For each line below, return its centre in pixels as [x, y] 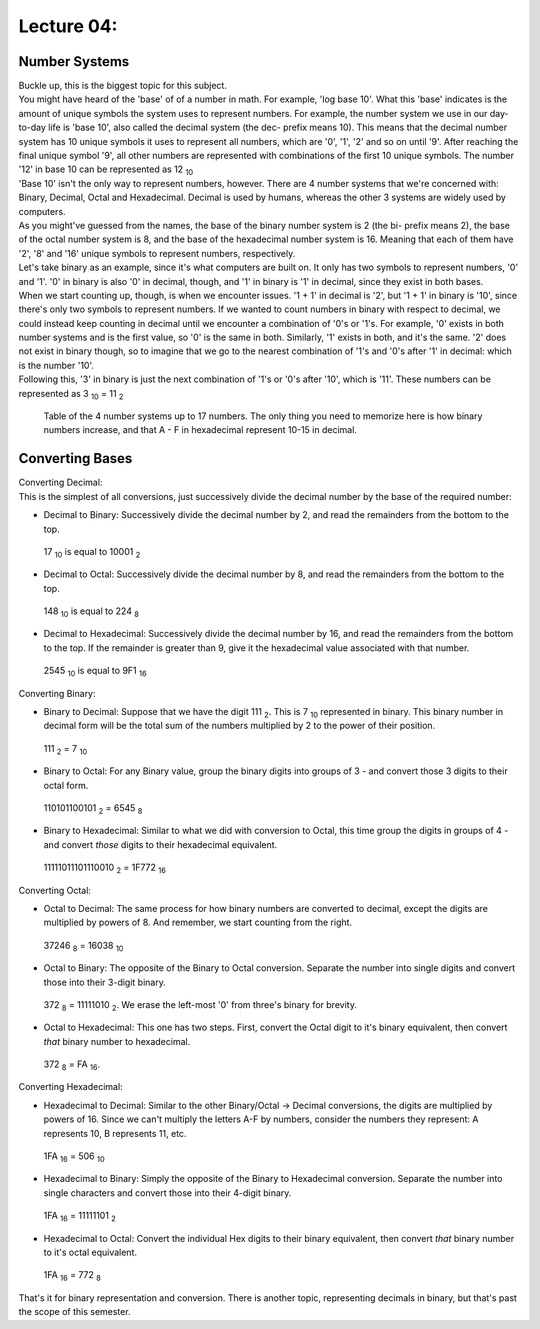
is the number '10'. [56, 365]
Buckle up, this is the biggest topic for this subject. [122, 86]
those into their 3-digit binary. [105, 982]
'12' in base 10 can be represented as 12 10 [106, 170]
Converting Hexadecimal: [71, 1087]
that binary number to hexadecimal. [117, 1041]
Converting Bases [75, 458]
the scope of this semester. [74, 1312]
